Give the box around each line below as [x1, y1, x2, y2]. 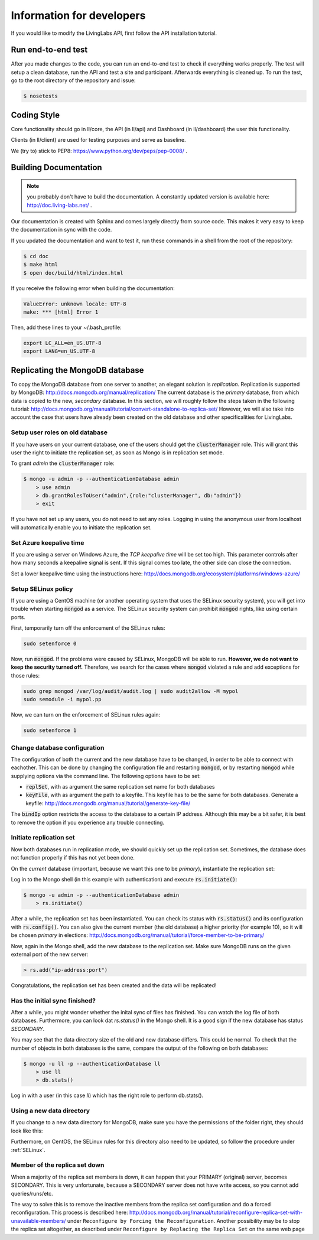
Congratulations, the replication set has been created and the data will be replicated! [11, 981, 217, 989]
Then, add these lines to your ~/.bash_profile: [11, 324, 122, 331]
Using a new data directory [11, 1106, 90, 1115]
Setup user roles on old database [11, 428, 108, 437]
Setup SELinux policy [11, 585, 73, 593]
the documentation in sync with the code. [11, 226, 112, 233]
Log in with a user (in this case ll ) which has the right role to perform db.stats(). [11, 1092, 204, 1099]
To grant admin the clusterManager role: [11, 460, 115, 467]
